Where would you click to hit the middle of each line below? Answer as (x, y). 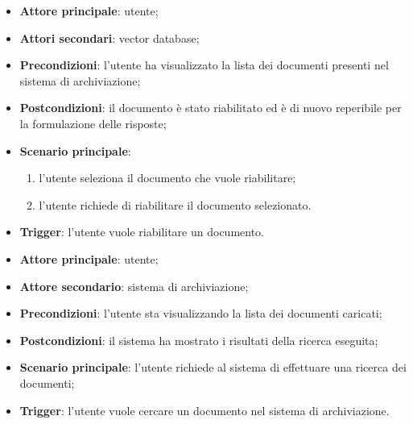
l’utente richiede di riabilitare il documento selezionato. (175, 204)
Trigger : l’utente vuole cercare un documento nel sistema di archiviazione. (204, 410)
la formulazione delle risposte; (93, 123)
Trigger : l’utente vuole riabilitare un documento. (142, 232)
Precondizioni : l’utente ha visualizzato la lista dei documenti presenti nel (204, 65)
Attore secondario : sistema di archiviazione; (134, 286)
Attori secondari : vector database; (109, 37)
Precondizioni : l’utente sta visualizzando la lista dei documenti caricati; (201, 313)
